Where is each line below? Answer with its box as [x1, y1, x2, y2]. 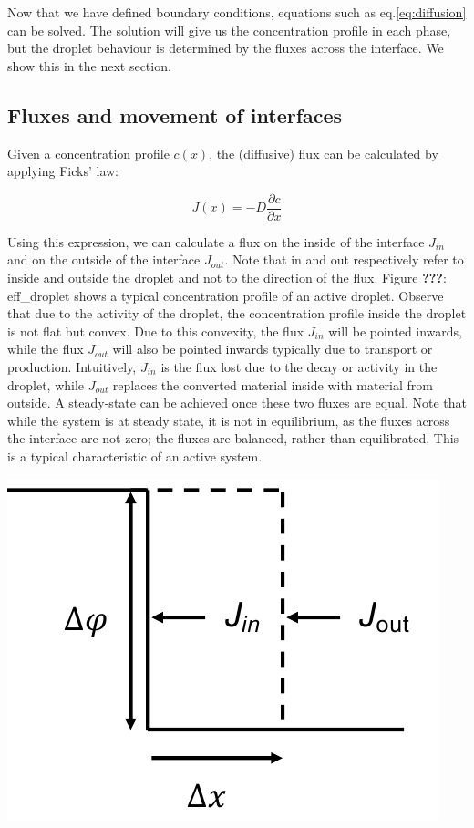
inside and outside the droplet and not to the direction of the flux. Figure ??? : [7, 268, 447, 287]
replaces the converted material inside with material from [112, 375, 433, 394]
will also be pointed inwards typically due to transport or [112, 339, 433, 358]
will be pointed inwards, [328, 321, 463, 340]
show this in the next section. [7, 56, 171, 75]
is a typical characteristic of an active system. [7, 446, 263, 465]
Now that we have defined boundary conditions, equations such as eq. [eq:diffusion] [7, 3, 467, 21]
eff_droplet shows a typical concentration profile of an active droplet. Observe [7, 285, 444, 305]
